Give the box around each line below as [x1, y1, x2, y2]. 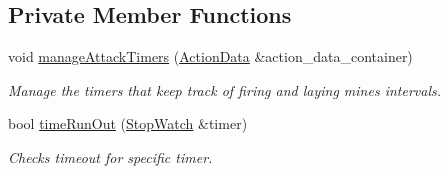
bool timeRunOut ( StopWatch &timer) [8, 113, 248, 134]
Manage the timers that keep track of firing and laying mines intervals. [8, 79, 442, 100]
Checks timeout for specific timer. [8, 146, 213, 167]
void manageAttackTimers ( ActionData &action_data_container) [8, 46, 413, 67]
